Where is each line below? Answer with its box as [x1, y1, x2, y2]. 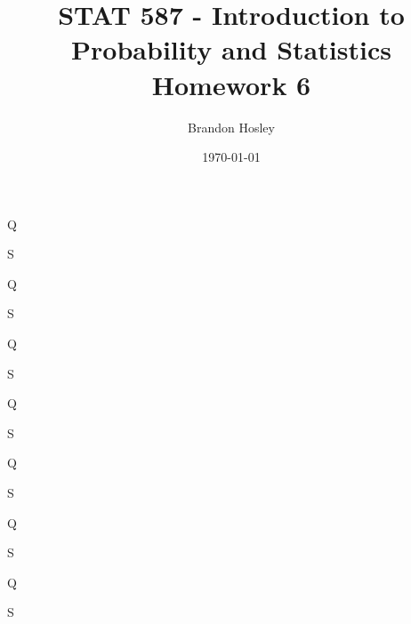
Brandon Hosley [188, 117, 275, 136]
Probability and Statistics [71, 31, 391, 68]
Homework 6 [151, 66, 311, 102]
